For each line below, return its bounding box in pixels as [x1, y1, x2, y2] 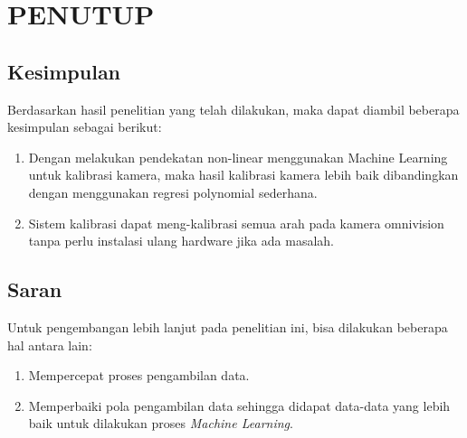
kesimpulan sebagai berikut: [7, 117, 162, 136]
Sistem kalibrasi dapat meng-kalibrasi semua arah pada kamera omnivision [28, 213, 444, 232]
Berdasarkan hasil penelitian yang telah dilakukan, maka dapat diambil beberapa [7, 99, 460, 118]
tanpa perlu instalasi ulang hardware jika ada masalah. [28, 231, 334, 250]
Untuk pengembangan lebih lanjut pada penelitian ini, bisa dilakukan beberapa [7, 317, 448, 336]
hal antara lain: [7, 335, 92, 354]
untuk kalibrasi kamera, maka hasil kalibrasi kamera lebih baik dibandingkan [28, 165, 459, 184]
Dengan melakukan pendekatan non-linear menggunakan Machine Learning [28, 147, 448, 166]
